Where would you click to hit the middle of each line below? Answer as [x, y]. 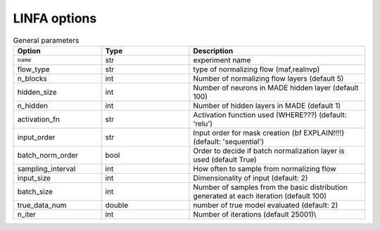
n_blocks [32, 79]
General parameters [46, 40]
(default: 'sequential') [228, 142]
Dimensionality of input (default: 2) [251, 177]
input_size [34, 177]
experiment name [222, 60]
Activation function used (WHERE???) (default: [270, 114]
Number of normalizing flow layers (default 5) [268, 79]
